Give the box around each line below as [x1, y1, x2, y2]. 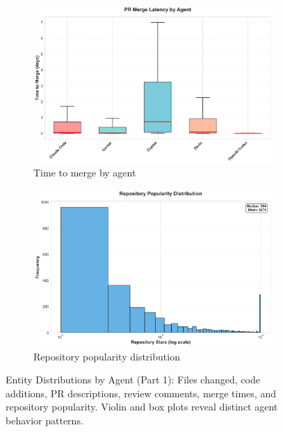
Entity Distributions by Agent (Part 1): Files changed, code [6, 372, 260, 387]
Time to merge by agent [33, 165, 136, 180]
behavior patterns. [6, 413, 83, 427]
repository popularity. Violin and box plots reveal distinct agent [6, 399, 278, 414]
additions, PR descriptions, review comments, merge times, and [6, 385, 276, 400]
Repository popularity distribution [33, 349, 180, 363]
